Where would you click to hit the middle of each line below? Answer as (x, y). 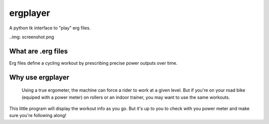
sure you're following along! (38, 116)
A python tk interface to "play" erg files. (50, 28)
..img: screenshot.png (32, 37)
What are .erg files (39, 51)
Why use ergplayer (39, 77)
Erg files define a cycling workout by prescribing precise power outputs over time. (93, 63)
